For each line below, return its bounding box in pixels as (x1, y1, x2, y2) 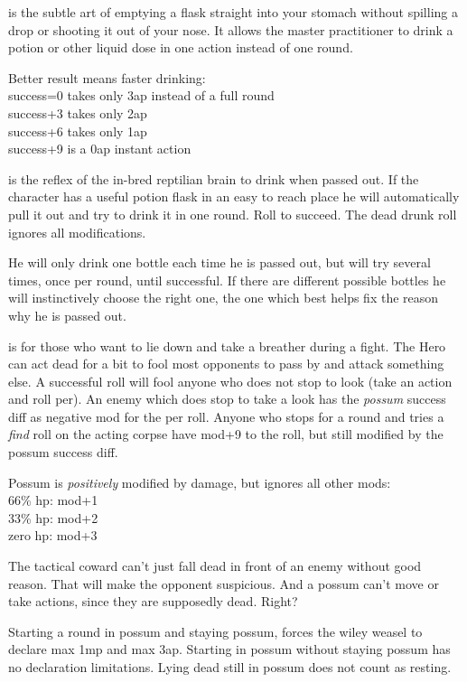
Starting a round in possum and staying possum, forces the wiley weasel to (8, 621, 423, 640)
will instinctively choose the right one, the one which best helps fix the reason (8, 288, 439, 307)
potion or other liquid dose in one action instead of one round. (8, 38, 353, 57)
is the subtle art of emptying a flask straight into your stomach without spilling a (8, 3, 458, 21)
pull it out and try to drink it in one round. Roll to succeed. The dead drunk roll (8, 204, 457, 223)
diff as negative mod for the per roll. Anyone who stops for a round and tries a (8, 406, 444, 425)
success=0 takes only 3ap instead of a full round (8, 86, 275, 105)
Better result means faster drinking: (8, 68, 206, 87)
